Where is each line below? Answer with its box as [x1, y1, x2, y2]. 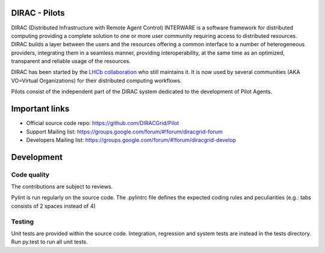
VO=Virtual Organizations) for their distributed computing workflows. [11, 77, 182, 84]
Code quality [11, 170, 50, 178]
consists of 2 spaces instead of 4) [11, 202, 96, 210]
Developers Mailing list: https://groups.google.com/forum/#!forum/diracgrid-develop [26, 136, 237, 144]
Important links [11, 104, 70, 114]
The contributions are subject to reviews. [11, 183, 113, 191]
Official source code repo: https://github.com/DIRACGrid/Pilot [26, 120, 179, 127]
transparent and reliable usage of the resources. [11, 58, 131, 65]
